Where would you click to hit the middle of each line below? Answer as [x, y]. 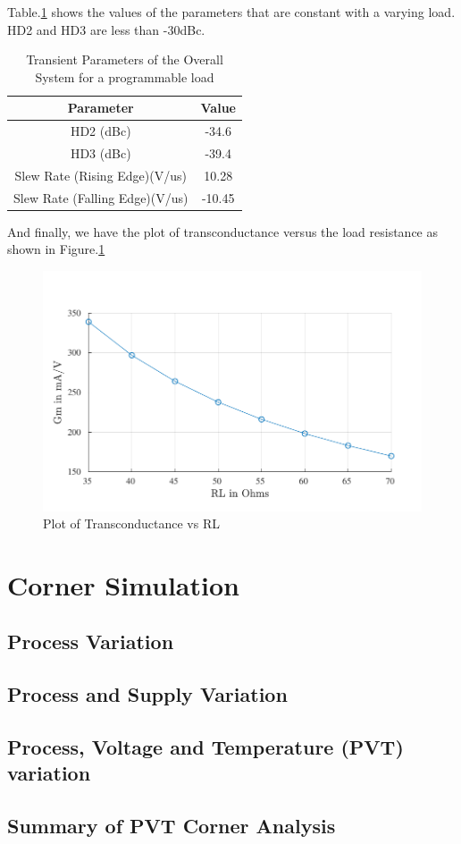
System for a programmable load [125, 76]
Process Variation [91, 641]
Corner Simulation [123, 584]
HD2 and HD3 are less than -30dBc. [106, 29]
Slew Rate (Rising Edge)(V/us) [101, 175]
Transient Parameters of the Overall [125, 59]
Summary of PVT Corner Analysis [172, 826]
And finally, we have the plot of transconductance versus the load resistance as [223, 231]
